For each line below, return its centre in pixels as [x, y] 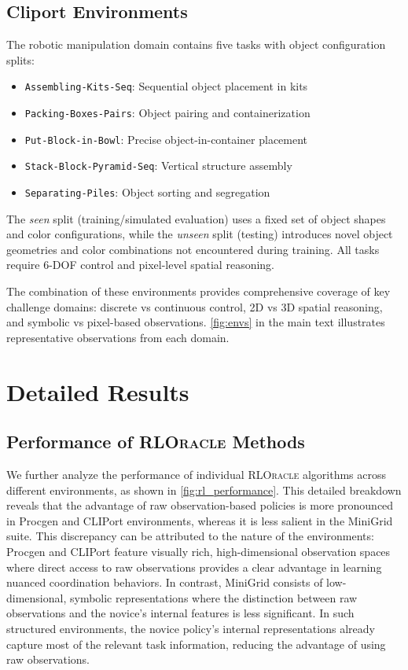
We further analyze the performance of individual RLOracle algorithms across [196, 474]
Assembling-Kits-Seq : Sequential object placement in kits [166, 86]
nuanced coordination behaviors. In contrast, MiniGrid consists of [165, 582]
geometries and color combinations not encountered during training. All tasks [193, 249]
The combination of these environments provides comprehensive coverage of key [198, 291]
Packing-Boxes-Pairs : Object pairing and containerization [167, 113]
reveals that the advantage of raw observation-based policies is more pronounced [200, 505]
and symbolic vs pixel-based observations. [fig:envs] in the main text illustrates [196, 322]
